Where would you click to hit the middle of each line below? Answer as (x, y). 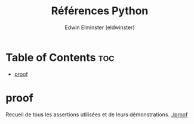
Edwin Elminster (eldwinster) (100, 27)
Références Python (100, 11)
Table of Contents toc (60, 57)
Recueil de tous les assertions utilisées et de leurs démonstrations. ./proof (97, 115)
